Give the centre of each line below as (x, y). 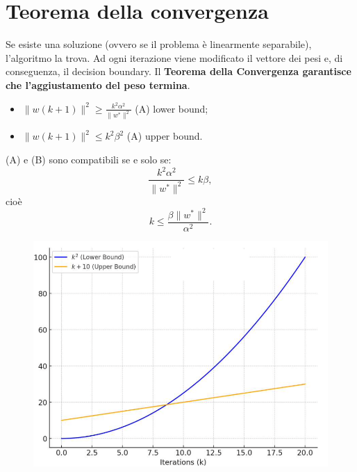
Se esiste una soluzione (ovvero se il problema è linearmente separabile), (159, 44)
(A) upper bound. (165, 136)
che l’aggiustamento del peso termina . (98, 84)
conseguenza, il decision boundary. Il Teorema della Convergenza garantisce (178, 71)
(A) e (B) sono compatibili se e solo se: (89, 160)
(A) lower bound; (172, 108)
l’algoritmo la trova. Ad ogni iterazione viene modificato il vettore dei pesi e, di (174, 57)
